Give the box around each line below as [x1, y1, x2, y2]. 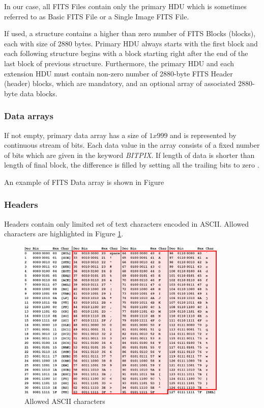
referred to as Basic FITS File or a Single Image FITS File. [4, 11, 189, 21]
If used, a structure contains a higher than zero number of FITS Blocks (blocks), [4, 28, 256, 39]
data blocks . [20, 88, 57, 98]
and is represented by [170, 129, 237, 140]
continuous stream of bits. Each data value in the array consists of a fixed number [4, 140, 260, 150]
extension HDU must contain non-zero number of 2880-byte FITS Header [4, 68, 233, 78]
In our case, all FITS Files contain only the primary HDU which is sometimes [4, 1, 247, 11]
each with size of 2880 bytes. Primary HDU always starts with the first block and [4, 38, 258, 48]
